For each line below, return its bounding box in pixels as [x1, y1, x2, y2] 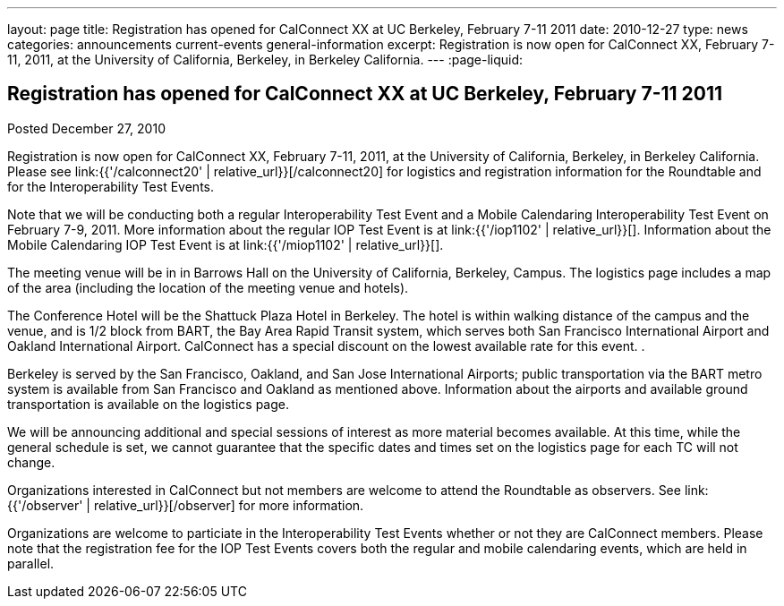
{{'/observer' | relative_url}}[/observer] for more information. [7, 497, 364, 513]
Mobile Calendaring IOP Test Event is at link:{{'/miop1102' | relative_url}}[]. [7, 236, 444, 252]
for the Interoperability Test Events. [7, 178, 214, 194]
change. [7, 454, 55, 470]
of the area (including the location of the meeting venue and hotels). [7, 279, 409, 295]
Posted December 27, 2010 [7, 120, 166, 136]
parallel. [7, 555, 55, 571]
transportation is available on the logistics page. [7, 396, 290, 412]
